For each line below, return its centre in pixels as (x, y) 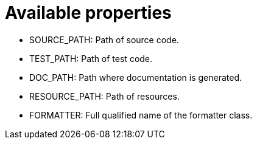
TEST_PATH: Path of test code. (91, 58)
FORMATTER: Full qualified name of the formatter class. (141, 115)
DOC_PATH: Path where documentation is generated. (136, 77)
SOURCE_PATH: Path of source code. (104, 39)
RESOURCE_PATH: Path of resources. (104, 96)
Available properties (88, 13)
